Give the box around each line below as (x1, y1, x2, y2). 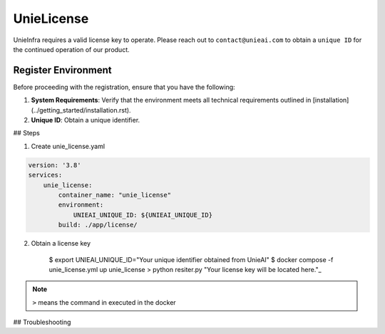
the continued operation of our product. (13, 45, 130, 53)
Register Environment (13, 64, 112, 76)
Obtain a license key (31, 239, 91, 248)
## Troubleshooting (13, 318, 71, 327)
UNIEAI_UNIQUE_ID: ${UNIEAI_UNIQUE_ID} (73, 211, 213, 219)
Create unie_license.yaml (31, 142, 106, 150)
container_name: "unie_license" (58, 191, 171, 199)
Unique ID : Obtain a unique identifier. (31, 116, 140, 125)
